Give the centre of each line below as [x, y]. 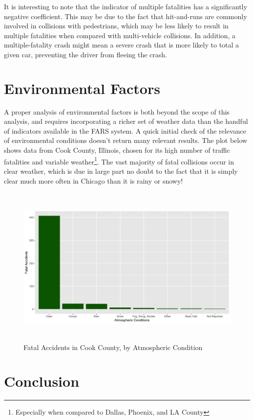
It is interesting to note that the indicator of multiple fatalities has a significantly [126, 6]
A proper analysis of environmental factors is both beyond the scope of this [117, 111]
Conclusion [42, 381]
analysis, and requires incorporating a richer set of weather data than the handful [126, 121]
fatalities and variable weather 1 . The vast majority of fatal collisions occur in [119, 161]
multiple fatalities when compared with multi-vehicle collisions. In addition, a [120, 35]
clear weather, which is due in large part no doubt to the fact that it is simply [121, 171]
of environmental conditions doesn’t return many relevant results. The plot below [126, 140]
